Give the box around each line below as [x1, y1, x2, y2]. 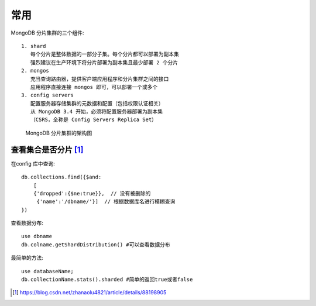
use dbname [21, 233, 53, 240]
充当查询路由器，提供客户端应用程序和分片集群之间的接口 [30, 75, 169, 82]
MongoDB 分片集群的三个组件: [11, 29, 84, 36]
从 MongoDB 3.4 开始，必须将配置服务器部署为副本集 [30, 108, 163, 115]
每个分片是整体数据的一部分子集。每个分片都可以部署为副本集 [30, 51, 180, 58]
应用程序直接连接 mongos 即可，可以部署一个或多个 [30, 84, 158, 90]
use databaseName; [21, 268, 74, 274]
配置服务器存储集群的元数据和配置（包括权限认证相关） [30, 100, 164, 106]
